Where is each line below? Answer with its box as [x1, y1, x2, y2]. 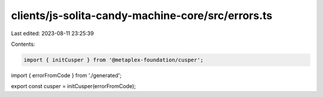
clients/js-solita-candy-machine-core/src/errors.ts [11, 9, 273, 22]
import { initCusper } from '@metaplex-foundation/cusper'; [23, 57, 204, 63]
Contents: [11, 40, 35, 48]
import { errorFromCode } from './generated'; [11, 71, 122, 79]
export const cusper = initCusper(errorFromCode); [11, 83, 136, 90]
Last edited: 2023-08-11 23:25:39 [11, 30, 94, 37]
